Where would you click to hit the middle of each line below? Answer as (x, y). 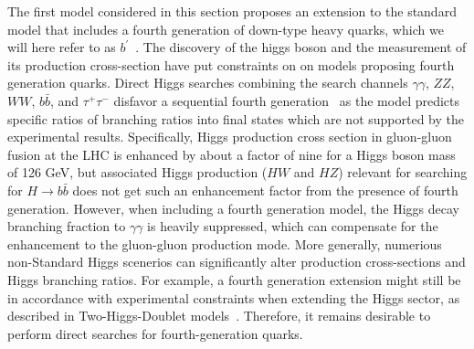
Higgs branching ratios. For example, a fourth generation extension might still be (234, 279)
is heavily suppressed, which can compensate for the (293, 226)
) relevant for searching (403, 172)
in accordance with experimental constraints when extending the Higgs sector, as (234, 297)
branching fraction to (67, 226)
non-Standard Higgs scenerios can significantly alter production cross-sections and (237, 262)
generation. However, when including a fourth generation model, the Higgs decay (233, 208)
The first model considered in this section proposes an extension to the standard (232, 11)
